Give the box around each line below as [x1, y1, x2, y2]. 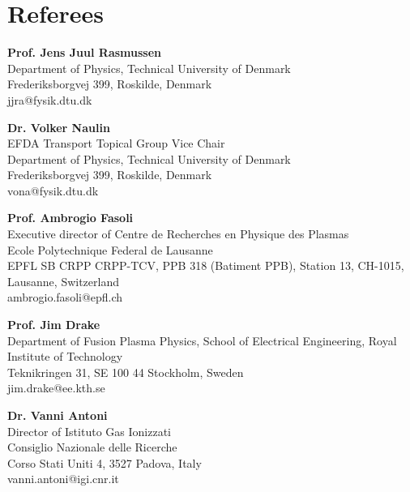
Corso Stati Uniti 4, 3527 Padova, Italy [7, 454, 202, 471]
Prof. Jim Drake [7, 316, 100, 333]
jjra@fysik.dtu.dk [7, 91, 92, 108]
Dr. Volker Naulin [7, 118, 110, 135]
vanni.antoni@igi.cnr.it [7, 470, 119, 487]
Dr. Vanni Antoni [7, 407, 108, 423]
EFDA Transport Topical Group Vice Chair [7, 135, 225, 152]
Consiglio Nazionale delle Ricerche [7, 439, 177, 456]
